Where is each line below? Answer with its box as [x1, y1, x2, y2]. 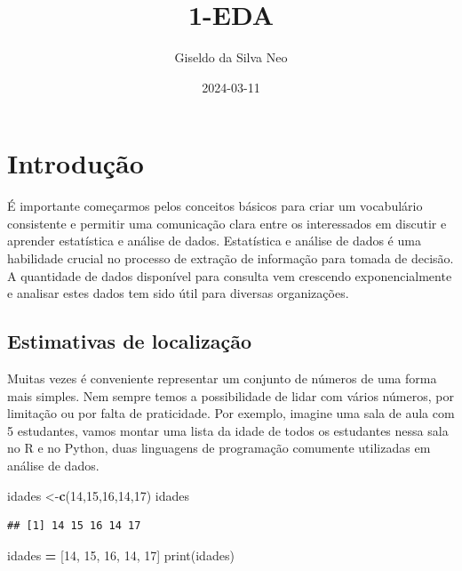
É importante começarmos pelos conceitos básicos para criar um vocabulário [7, 197, 423, 215]
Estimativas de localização [7, 327, 252, 355]
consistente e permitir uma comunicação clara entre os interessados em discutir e [7, 213, 447, 232]
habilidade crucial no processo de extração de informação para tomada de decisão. [7, 249, 454, 268]
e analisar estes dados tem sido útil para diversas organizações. [7, 284, 349, 302]
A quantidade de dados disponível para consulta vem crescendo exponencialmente [7, 266, 452, 285]
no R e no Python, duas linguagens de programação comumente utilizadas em [7, 438, 431, 457]
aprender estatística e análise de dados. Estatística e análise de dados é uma [7, 231, 421, 250]
